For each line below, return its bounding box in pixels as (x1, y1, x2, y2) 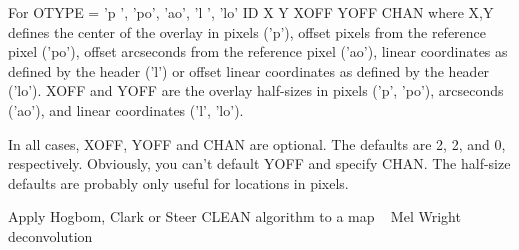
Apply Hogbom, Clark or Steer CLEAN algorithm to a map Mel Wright (8, 206, 461, 227)
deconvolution (8, 225, 93, 246)
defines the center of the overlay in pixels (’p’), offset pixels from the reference (8, 21, 487, 42)
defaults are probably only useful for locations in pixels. (8, 172, 349, 193)
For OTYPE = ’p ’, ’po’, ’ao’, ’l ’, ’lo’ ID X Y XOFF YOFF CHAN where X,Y (8, 2, 494, 22)
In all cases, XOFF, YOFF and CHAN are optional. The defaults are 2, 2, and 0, (8, 133, 506, 154)
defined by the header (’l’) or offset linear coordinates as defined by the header (8, 60, 490, 81)
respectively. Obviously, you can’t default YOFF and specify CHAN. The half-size (8, 153, 511, 174)
